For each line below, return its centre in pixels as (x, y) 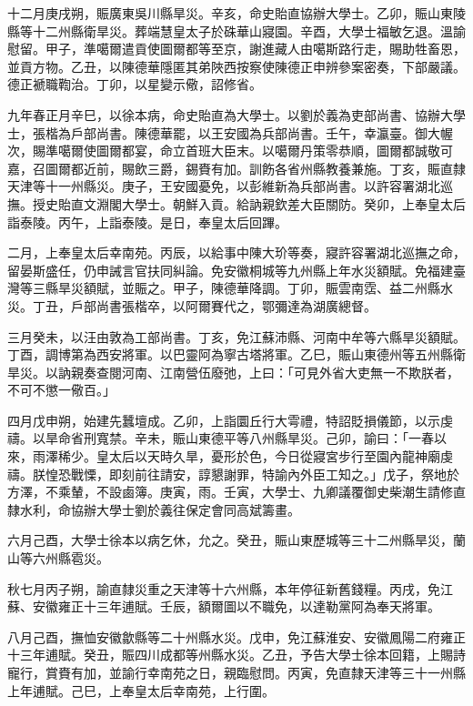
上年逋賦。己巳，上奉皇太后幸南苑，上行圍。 (141, 690)
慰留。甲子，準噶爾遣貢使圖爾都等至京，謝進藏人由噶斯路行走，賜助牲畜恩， (236, 49)
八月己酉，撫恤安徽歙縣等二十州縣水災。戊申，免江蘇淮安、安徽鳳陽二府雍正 (236, 636)
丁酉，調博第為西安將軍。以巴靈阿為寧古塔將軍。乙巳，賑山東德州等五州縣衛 (236, 354)
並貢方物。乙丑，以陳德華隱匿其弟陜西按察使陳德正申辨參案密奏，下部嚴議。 (236, 66)
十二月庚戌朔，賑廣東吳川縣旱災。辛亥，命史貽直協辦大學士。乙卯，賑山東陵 (236, 13)
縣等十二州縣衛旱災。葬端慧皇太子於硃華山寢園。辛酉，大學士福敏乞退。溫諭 (236, 30)
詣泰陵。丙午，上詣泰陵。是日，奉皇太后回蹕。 (147, 222)
